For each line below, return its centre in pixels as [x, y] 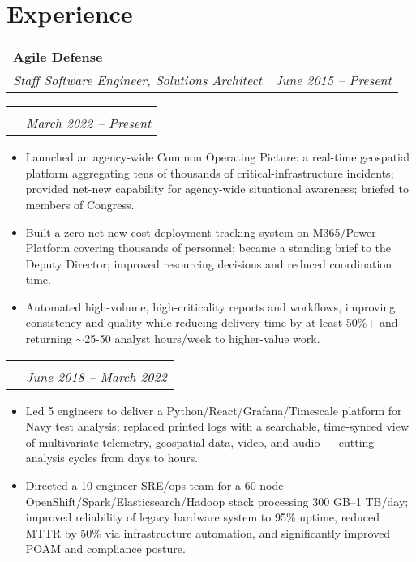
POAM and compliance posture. [105, 549]
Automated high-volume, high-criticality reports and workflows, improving [210, 306]
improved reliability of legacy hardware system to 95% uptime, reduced [203, 517]
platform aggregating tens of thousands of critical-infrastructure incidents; [210, 172]
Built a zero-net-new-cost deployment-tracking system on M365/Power [201, 232]
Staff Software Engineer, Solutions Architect [138, 80]
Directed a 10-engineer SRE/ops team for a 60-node [154, 485]
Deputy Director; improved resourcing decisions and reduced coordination [209, 263]
